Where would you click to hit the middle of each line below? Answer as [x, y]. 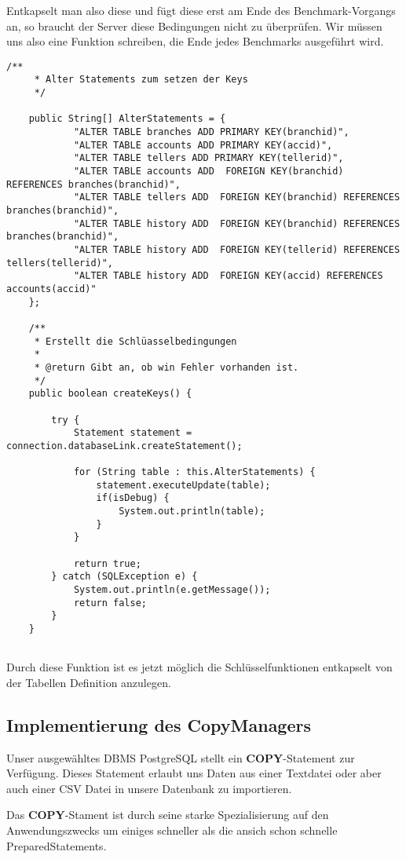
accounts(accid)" [51, 289]
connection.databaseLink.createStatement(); [124, 446]
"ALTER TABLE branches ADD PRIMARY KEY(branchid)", [211, 132]
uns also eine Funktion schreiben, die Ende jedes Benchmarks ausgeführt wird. [195, 41]
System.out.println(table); [192, 512]
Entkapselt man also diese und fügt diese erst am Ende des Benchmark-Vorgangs [201, 10]
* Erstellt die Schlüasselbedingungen [135, 341]
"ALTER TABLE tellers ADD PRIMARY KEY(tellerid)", [208, 158]
